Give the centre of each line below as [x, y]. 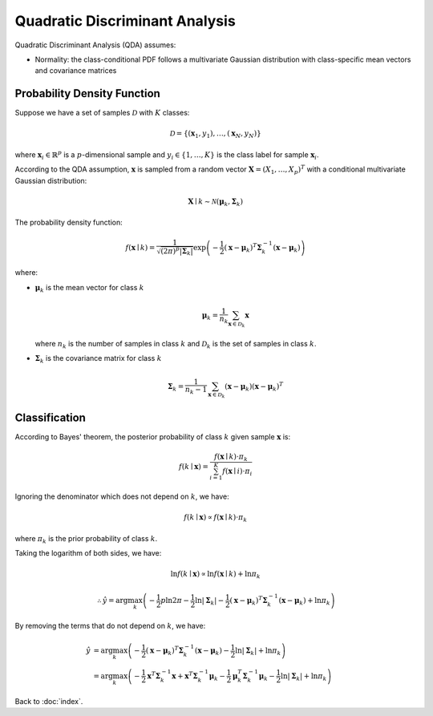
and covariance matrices [76, 71]
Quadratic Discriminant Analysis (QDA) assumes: [95, 45]
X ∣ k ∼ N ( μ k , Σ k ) [216, 202]
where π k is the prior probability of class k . [86, 539]
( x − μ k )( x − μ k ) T [254, 386]
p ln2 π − [175, 601]
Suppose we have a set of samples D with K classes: [102, 113]
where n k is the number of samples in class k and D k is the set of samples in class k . [176, 344]
